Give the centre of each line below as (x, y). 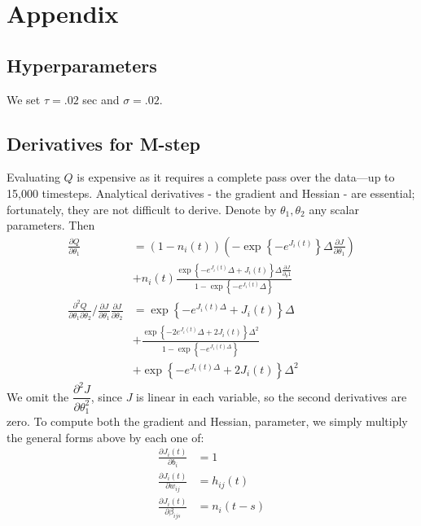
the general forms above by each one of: (105, 437)
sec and (101, 99)
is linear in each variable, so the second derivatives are (272, 396)
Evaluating (33, 177)
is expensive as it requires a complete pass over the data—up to (236, 177)
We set (24, 99)
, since (106, 396)
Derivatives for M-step (104, 143)
